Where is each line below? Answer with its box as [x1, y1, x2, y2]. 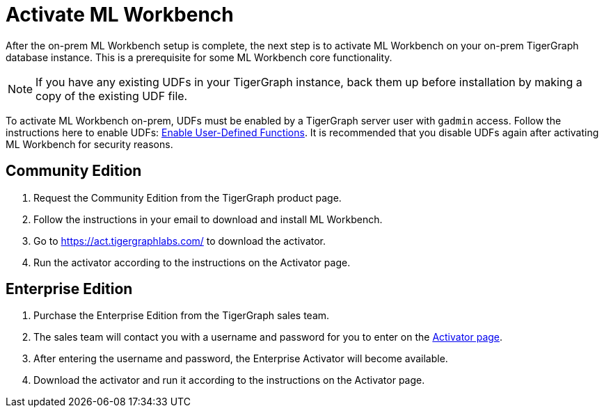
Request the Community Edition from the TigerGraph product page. [33, 191, 342, 204]
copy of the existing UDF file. [35, 88, 188, 103]
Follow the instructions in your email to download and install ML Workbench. [33, 213, 383, 225]
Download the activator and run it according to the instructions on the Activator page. [33, 374, 425, 387]
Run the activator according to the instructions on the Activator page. [33, 256, 351, 268]
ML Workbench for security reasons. [6, 138, 173, 150]
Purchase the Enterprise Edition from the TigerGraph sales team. [33, 309, 330, 322]
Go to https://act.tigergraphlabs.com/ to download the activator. [33, 234, 326, 247]
